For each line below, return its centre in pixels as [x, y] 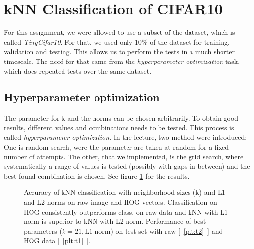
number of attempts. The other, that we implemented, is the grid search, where [124, 156]
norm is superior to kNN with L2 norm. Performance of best [115, 221]
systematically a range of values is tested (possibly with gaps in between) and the [127, 166]
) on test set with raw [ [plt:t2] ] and [167, 231]
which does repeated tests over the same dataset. [78, 71]
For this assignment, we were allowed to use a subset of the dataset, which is [120, 32]
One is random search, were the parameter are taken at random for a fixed [116, 147]
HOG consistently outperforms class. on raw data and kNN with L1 [126, 211]
